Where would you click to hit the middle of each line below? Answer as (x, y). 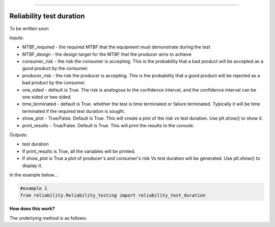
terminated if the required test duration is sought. (74, 111)
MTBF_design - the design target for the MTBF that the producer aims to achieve (107, 54)
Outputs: (19, 134)
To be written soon (29, 29)
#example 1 (34, 188)
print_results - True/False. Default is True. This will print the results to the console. (108, 125)
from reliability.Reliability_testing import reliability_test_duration (113, 195)
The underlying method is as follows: (48, 218)
